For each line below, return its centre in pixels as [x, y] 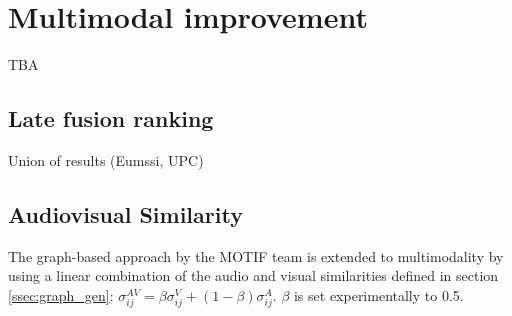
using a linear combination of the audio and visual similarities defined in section [253, 275]
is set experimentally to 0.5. [378, 294]
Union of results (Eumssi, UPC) [106, 159]
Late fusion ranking [111, 118]
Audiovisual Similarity [125, 213]
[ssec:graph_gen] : [61, 294]
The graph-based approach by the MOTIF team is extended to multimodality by [256, 255]
